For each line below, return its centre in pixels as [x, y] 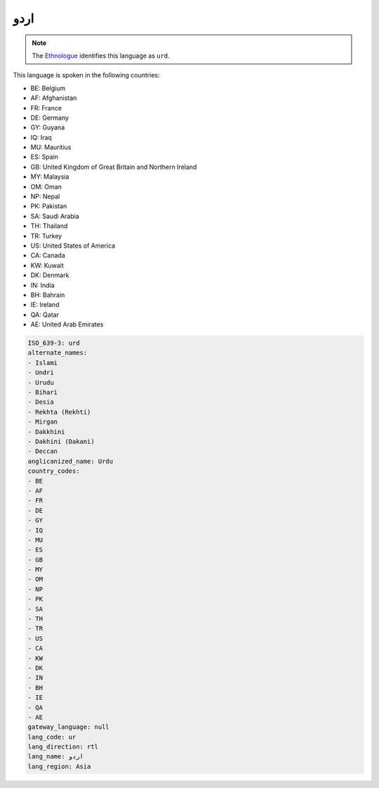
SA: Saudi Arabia [55, 216]
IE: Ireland [45, 305]
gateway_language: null [69, 727]
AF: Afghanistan [54, 98]
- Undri [41, 373]
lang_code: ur [52, 737]
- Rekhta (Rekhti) [59, 412]
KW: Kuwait [47, 265]
